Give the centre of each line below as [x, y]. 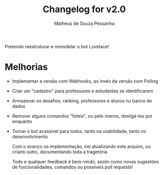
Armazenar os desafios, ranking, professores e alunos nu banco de [82, 100]
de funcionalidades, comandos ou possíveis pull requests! [72, 167]
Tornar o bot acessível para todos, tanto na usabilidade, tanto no [79, 131]
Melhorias [26, 67]
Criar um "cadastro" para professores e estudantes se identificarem [83, 91]
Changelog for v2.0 [84, 9]
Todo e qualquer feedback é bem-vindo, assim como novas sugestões [86, 161]
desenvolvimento [30, 136]
